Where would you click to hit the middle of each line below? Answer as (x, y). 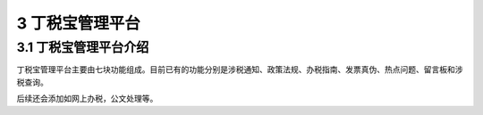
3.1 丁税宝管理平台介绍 (83, 47)
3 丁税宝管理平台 (78, 23)
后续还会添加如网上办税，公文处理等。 (87, 99)
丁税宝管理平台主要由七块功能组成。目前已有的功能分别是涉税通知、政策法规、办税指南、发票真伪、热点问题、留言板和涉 (240, 70)
